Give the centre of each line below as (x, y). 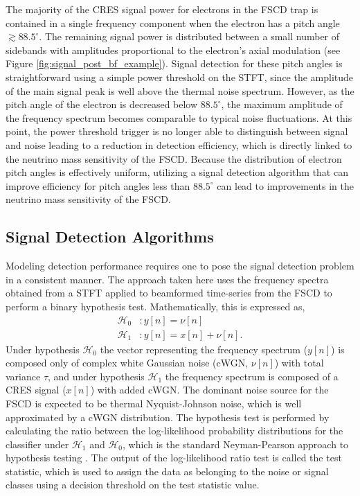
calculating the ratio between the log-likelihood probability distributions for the (174, 431)
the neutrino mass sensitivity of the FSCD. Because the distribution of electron (174, 158)
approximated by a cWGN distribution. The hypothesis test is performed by (168, 417)
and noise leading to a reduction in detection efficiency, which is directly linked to (179, 144)
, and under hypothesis (96, 376)
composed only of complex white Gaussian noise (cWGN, (127, 363)
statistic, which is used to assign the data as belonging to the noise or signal (167, 471)
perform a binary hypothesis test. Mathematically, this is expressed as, (155, 306)
